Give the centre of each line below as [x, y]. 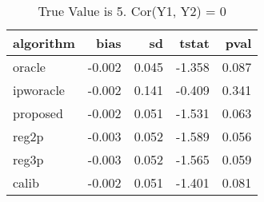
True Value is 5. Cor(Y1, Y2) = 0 [132, 11]
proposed [38, 113]
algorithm [44, 43]
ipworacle [39, 90]
